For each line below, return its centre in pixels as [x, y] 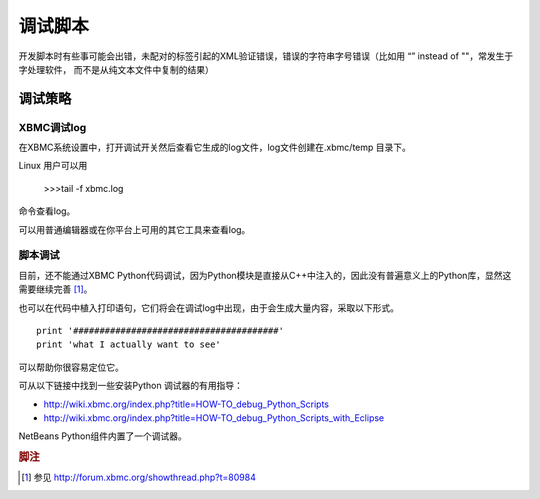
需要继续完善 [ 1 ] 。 [55, 289]
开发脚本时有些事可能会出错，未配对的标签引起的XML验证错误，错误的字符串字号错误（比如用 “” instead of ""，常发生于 [266, 56]
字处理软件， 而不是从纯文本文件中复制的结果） [116, 69]
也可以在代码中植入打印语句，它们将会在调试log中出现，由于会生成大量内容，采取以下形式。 [209, 307]
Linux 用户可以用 [53, 166]
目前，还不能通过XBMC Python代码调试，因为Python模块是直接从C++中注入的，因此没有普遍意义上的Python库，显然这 [265, 275]
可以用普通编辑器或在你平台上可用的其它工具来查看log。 [134, 229]
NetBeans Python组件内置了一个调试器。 [102, 436]
